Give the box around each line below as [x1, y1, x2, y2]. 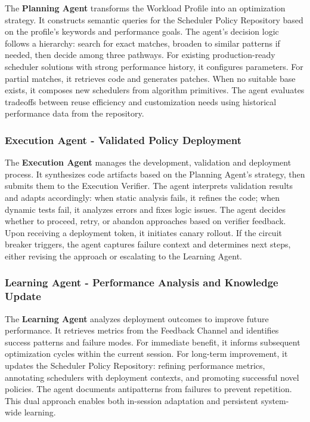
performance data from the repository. [5, 107, 144, 120]
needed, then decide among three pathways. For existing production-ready [5, 48, 275, 61]
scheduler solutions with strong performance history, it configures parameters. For [5, 60, 303, 72]
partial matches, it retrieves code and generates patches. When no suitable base [5, 72, 296, 84]
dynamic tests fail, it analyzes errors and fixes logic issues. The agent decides [5, 203, 286, 215]
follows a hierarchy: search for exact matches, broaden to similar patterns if [5, 36, 280, 49]
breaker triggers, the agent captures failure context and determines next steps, [5, 238, 291, 250]
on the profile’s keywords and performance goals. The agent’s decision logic [5, 25, 279, 38]
